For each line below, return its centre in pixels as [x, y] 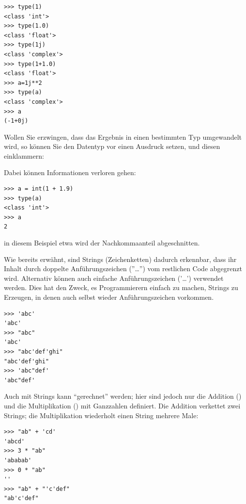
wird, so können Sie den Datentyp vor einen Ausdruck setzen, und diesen [112, 146]
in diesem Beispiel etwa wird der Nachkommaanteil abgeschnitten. [102, 243]
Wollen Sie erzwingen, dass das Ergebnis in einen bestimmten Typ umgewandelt [123, 137]
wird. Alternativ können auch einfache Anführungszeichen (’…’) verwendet [114, 278]
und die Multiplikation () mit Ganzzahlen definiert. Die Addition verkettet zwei [122, 405]
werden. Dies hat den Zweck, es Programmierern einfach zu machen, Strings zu [121, 287]
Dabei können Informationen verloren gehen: [70, 172]
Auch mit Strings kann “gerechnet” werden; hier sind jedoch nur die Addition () [123, 396]
